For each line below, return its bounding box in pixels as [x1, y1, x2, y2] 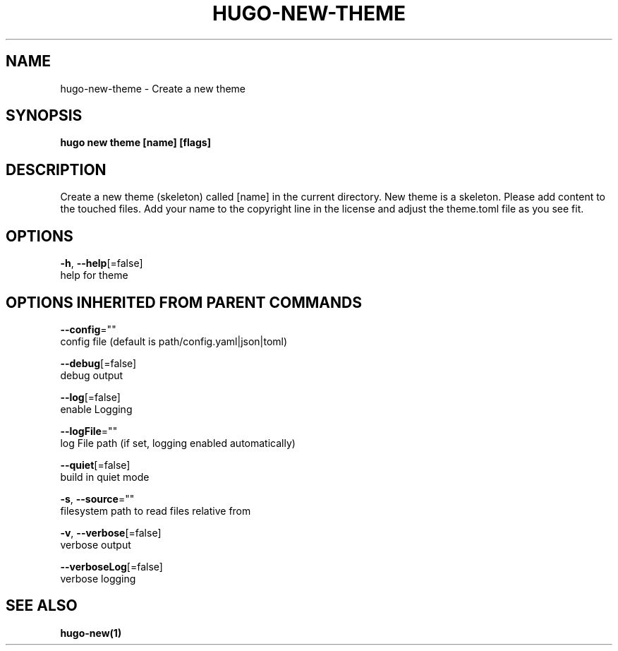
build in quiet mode [60, 470, 150, 483]
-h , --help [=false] [60, 257, 143, 270]
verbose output [60, 538, 131, 551]
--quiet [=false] [60, 458, 131, 471]
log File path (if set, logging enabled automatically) [60, 436, 296, 449]
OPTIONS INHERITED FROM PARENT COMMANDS [6, 293, 362, 311]
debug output [60, 369, 123, 381]
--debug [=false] [60, 357, 137, 369]
